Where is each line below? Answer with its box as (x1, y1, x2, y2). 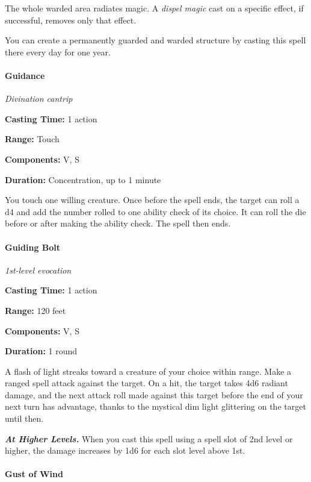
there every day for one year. (5, 45, 111, 58)
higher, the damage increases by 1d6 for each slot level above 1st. (5, 444, 245, 457)
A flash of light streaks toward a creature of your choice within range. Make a (5, 365, 292, 377)
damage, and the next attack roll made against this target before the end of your (5, 388, 303, 401)
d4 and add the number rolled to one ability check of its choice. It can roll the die (5, 205, 306, 218)
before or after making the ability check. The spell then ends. (5, 217, 231, 230)
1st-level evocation (5, 263, 72, 276)
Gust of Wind (5, 468, 63, 480)
